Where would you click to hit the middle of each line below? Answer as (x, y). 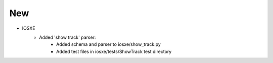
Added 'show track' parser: (67, 37)
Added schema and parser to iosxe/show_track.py (109, 44)
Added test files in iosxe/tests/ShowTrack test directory (114, 51)
